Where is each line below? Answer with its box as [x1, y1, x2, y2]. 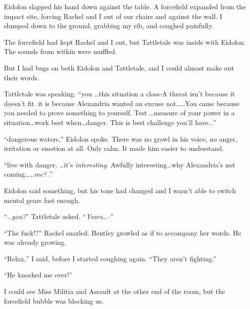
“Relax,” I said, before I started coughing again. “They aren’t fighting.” [4, 253, 216, 263]
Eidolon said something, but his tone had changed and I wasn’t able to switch [4, 185, 236, 195]
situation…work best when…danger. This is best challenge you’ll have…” [4, 117, 216, 127]
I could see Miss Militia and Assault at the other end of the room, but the [4, 286, 225, 296]
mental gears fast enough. [4, 195, 80, 205]
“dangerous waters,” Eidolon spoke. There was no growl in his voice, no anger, [4, 133, 237, 144]
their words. [4, 72, 39, 82]
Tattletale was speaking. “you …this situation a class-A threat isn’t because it [4, 89, 235, 99]
